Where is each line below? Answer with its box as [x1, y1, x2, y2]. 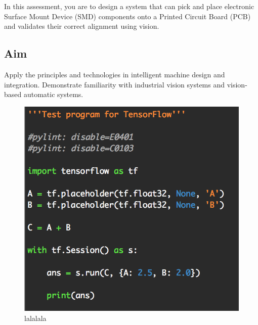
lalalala [24, 312, 47, 323]
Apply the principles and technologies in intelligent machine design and [4, 69, 225, 79]
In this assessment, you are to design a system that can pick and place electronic [4, 1, 254, 11]
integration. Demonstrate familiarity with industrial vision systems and [4, 79, 225, 89]
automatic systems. [23, 89, 83, 100]
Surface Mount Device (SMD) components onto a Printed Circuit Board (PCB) [4, 11, 251, 21]
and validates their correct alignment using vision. [4, 21, 159, 31]
